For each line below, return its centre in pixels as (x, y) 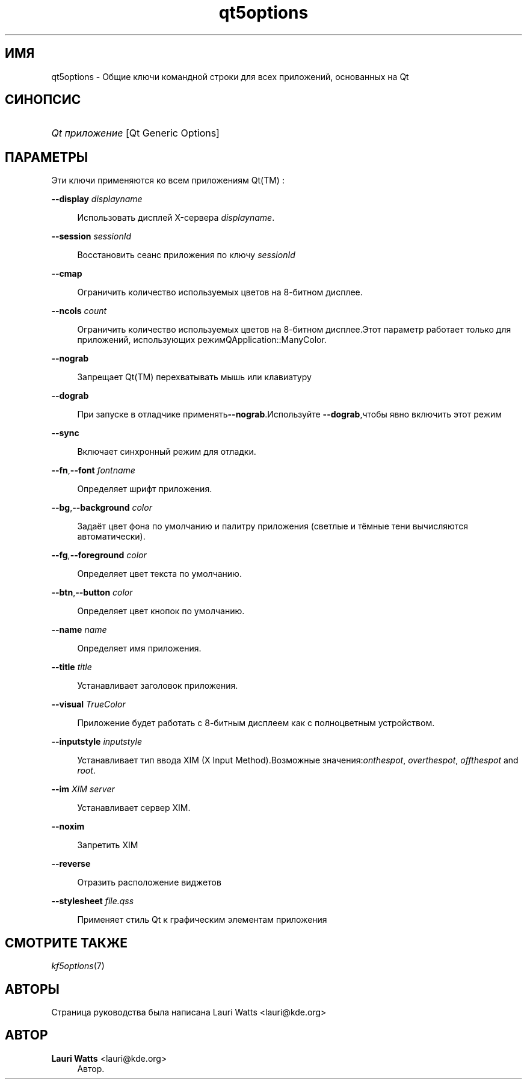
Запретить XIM (108, 845)
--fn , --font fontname (93, 470)
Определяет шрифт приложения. (145, 489)
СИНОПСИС (43, 100)
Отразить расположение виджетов (149, 882)
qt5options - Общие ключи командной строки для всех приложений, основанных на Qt (230, 76)
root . (86, 771)
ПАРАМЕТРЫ (47, 157)
